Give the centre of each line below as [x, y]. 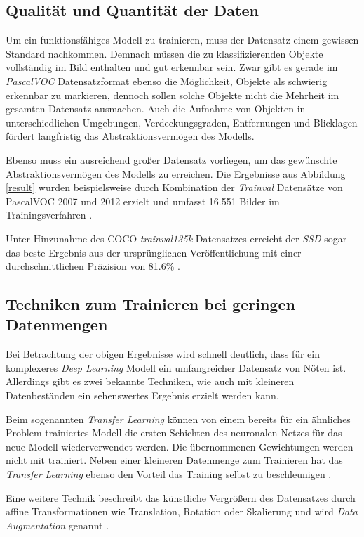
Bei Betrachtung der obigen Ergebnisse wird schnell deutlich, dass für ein [163, 354]
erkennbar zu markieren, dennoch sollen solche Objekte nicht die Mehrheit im [173, 95]
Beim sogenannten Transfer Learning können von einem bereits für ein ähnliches [178, 419]
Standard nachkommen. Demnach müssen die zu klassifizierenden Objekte [164, 53]
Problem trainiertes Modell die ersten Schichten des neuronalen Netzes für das [174, 433]
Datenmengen [57, 324]
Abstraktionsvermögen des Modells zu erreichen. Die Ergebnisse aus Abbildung [176, 173]
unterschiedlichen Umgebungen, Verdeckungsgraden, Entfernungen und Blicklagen [182, 122]
